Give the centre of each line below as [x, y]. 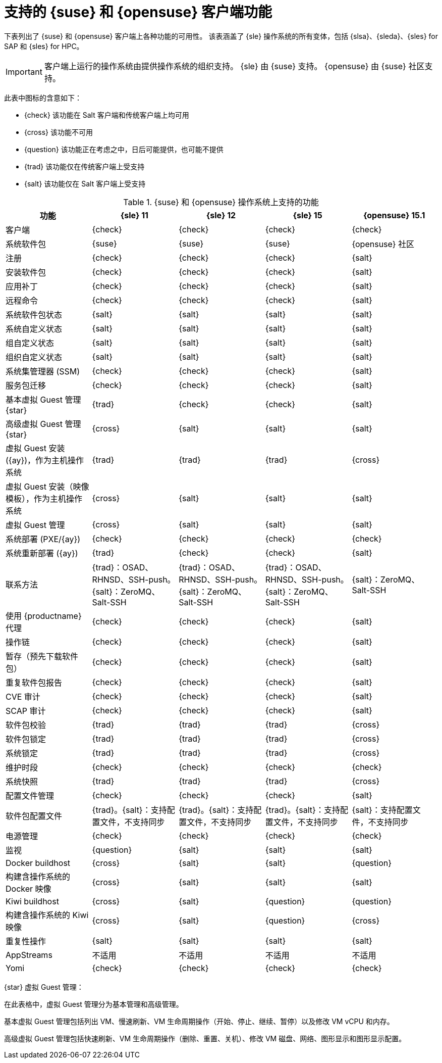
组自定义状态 [30, 343]
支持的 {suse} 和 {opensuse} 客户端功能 [138, 12]
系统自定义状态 [34, 329]
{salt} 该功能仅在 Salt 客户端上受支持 [85, 183]
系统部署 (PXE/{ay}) [43, 539]
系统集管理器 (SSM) [43, 371]
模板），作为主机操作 [44, 498]
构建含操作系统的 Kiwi [47, 915]
